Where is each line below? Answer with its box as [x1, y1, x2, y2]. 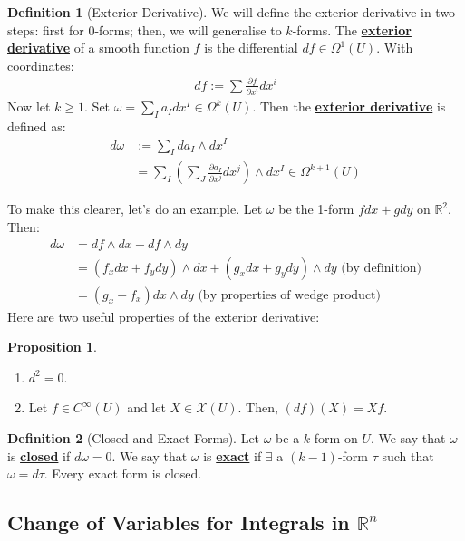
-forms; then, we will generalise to [94, 20, 282, 39]
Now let [7, 97, 51, 116]
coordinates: [7, 55, 74, 74]
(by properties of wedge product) [198, 288, 382, 302]
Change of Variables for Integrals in [7, 508, 350, 536]
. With [376, 38, 413, 57]
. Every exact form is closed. [44, 464, 202, 483]
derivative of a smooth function [7, 38, 189, 57]
